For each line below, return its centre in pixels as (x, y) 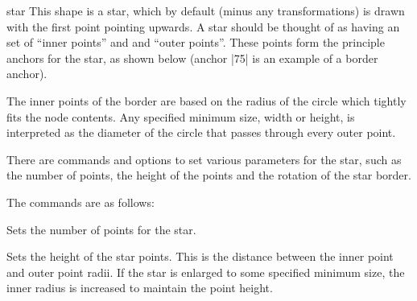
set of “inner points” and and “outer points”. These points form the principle (196, 42)
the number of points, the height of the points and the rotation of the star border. (209, 175)
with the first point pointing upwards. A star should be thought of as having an (203, 26)
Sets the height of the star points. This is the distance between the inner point (200, 256)
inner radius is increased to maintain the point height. (140, 288)
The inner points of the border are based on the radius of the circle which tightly (206, 100)
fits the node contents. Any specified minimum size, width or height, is (181, 116)
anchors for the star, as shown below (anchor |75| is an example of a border (192, 58)
